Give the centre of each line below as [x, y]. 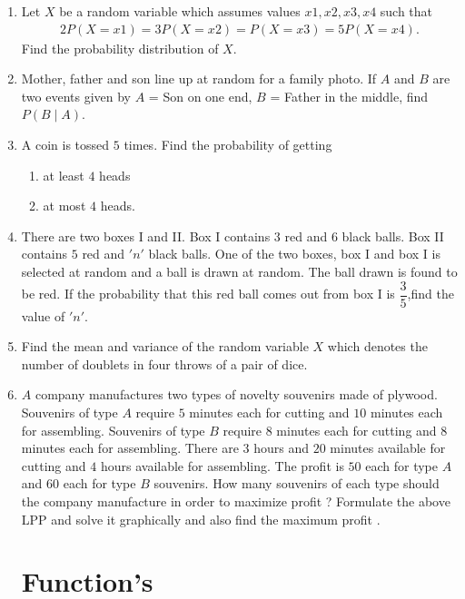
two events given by [76, 96]
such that [406, 11]
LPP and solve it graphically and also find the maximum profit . [201, 519]
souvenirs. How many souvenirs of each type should [297, 483]
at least [64, 175]
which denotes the [377, 346]
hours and [282, 448]
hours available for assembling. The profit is [222, 465]
